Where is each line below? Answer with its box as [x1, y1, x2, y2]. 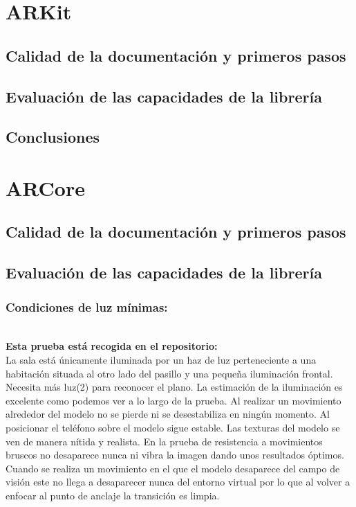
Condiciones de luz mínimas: [6, 298, 168, 315]
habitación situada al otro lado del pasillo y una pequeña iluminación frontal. [6, 366, 333, 380]
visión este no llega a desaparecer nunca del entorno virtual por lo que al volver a [6, 474, 350, 489]
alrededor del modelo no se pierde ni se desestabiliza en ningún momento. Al [6, 407, 330, 421]
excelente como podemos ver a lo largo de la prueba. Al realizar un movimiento [6, 393, 341, 407]
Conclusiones [6, 126, 100, 148]
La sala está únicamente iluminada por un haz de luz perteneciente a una [6, 353, 317, 367]
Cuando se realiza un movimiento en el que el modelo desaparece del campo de [6, 461, 340, 475]
